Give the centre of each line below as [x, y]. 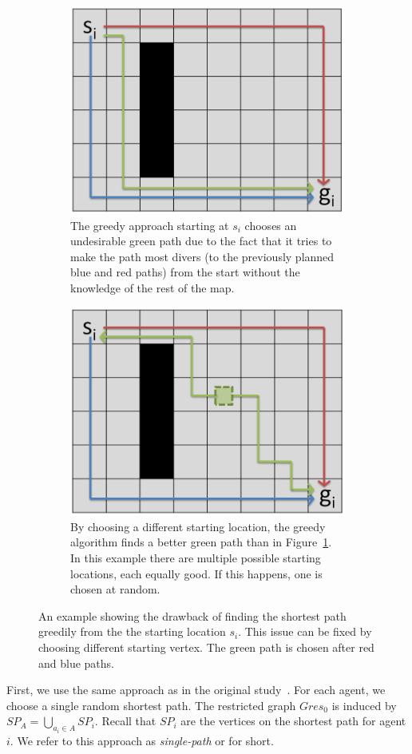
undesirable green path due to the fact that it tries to [201, 241]
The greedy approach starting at [150, 225]
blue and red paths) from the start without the [185, 272]
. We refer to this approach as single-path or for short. [142, 740]
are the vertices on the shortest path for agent [293, 721]
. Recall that [125, 721]
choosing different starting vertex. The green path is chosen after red [206, 647]
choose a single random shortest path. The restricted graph [151, 705]
